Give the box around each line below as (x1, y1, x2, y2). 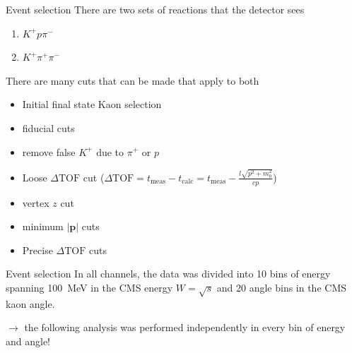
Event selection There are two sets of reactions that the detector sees (6, 2, 305, 16)
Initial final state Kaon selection (22, 97, 162, 112)
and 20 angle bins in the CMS (216, 280, 347, 295)
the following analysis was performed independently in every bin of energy (24, 320, 346, 335)
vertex (22, 195, 49, 210)
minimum (22, 219, 64, 234)
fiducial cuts (22, 120, 75, 135)
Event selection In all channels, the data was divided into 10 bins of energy (6, 266, 331, 281)
